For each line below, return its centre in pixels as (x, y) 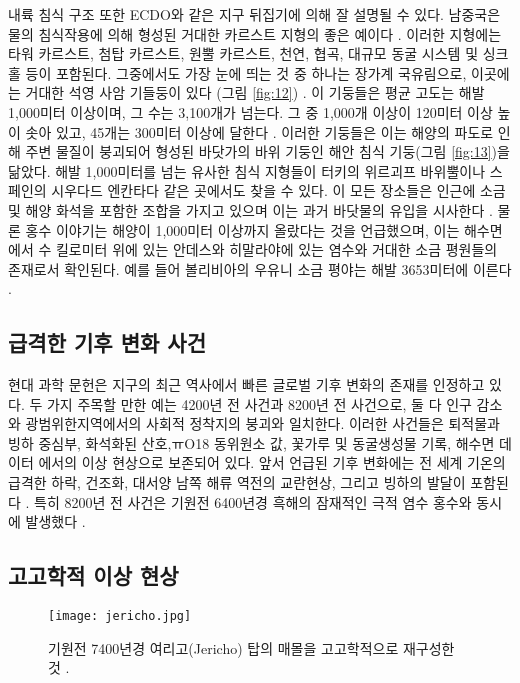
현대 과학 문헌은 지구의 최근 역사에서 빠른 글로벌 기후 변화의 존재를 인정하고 (246, 384)
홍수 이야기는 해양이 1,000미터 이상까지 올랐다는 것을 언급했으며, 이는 (242, 229)
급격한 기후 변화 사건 (107, 342)
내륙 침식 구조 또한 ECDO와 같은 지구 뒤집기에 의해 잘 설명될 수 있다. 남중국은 (254, 14)
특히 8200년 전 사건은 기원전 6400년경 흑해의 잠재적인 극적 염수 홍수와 (253, 501)
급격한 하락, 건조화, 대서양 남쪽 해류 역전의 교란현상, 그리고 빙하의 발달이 (237, 482)
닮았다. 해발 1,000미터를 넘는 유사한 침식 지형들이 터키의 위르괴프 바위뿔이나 (247, 170)
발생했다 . (55, 521)
